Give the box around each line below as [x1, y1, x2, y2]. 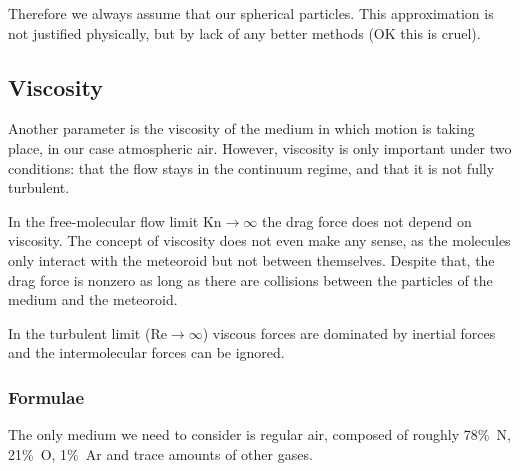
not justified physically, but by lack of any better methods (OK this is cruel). [8, 22, 481, 43]
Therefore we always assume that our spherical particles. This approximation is [8, 3, 494, 23]
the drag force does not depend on [262, 210, 472, 231]
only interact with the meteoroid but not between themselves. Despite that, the [8, 249, 495, 270]
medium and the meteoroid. [8, 289, 178, 310]
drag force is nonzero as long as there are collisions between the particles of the [8, 269, 493, 290]
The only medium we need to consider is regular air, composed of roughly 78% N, [8, 424, 511, 445]
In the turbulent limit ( [8, 322, 151, 343]
